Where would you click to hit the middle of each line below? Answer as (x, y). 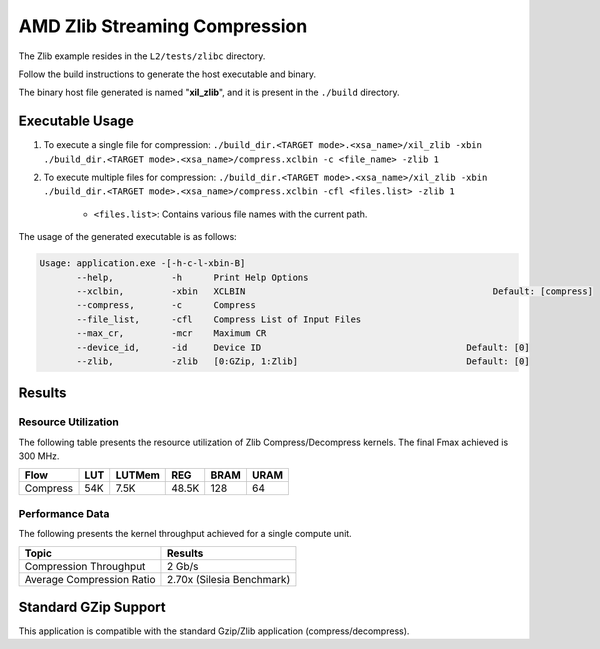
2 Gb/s (182, 566)
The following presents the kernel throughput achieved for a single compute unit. (185, 534)
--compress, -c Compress (166, 305)
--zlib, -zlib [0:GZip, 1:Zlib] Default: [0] (303, 361)
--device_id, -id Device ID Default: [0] (303, 347)
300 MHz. (39, 456)
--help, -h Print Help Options (192, 277)
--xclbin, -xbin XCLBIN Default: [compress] (335, 291)
